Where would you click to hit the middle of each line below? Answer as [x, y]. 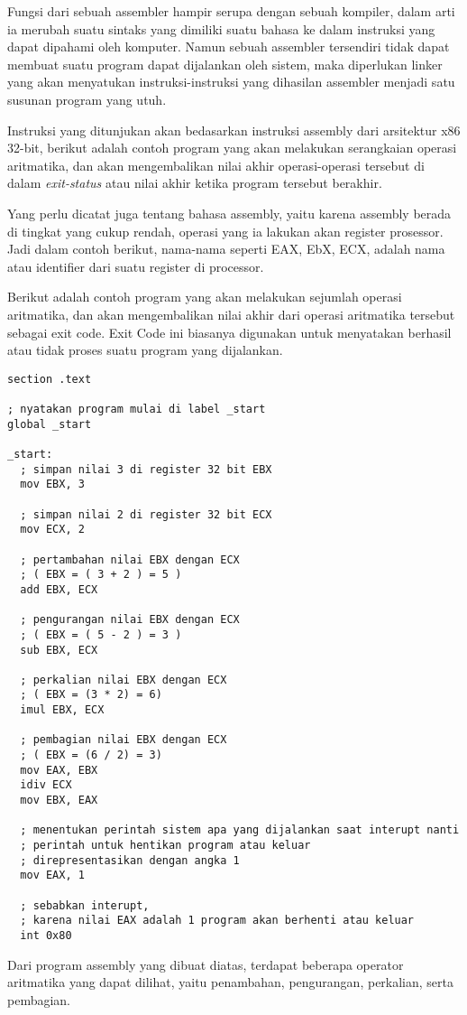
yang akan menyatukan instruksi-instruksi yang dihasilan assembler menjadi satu [231, 82]
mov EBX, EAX [59, 801]
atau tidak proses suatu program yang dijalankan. [145, 350]
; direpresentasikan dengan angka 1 [130, 860]
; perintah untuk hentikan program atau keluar [165, 846]
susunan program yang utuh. [87, 99]
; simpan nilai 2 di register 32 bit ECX [146, 514]
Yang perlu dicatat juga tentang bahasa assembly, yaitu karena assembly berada [229, 213]
